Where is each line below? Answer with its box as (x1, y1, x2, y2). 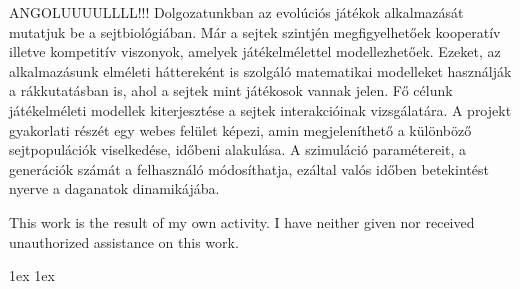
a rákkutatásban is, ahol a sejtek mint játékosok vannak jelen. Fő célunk (9, 80, 453, 101)
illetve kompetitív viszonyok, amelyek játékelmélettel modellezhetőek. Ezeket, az (9, 41, 501, 62)
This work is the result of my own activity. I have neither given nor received (9, 211, 475, 232)
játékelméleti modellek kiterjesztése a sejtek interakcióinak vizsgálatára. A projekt (9, 99, 512, 120)
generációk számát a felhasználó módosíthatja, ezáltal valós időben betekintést (9, 158, 489, 179)
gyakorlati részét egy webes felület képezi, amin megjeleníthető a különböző (9, 119, 472, 140)
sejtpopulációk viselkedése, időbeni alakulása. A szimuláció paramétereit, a (9, 139, 467, 160)
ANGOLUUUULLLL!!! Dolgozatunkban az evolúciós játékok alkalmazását (9, 2, 464, 22)
